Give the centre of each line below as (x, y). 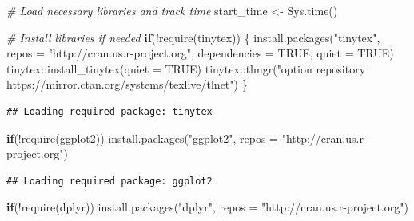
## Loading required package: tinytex (109, 111)
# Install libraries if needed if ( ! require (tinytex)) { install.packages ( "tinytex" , (193, 37)
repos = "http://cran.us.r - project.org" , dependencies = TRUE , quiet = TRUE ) (200, 53)
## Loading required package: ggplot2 (109, 181)
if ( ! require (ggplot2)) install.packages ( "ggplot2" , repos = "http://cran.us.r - (187, 138)
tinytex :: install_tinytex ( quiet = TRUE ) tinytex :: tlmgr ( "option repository (186, 68)
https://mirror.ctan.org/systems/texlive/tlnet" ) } (127, 84)
